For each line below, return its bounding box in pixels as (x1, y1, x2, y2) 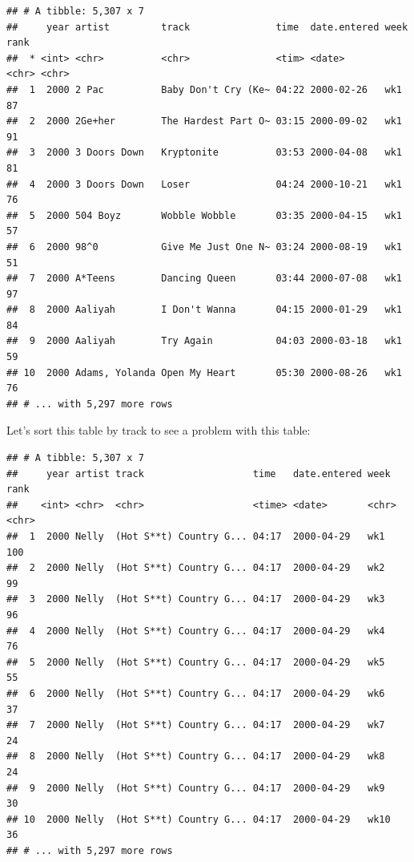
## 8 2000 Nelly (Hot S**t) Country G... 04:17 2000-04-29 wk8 (6, 751, 385, 763)
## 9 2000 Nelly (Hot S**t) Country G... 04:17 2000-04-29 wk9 (6, 782, 385, 794)
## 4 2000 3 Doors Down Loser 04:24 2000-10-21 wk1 (6, 178, 402, 190)
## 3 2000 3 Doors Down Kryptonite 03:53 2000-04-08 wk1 (6, 147, 402, 159)
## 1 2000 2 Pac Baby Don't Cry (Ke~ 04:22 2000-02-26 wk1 (6, 83, 402, 95)
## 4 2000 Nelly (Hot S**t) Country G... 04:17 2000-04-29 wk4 (6, 625, 385, 637)
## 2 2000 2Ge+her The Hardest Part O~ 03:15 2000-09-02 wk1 (6, 115, 402, 127)
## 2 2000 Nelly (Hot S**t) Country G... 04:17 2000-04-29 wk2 (6, 562, 385, 574)
